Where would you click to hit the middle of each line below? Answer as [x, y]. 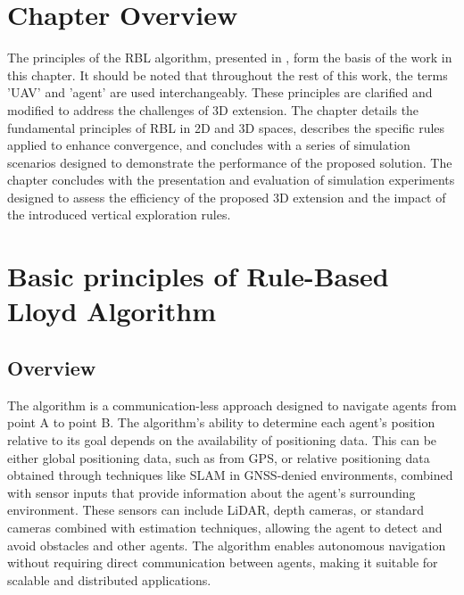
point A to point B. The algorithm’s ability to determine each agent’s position [221, 422]
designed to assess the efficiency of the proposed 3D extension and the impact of [227, 197]
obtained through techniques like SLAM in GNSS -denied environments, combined [230, 475]
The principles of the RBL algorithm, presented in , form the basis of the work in [230, 58]
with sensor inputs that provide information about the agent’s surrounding [211, 492]
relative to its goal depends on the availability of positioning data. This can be [222, 440]
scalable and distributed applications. [109, 579]
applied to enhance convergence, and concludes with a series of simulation [209, 145]
